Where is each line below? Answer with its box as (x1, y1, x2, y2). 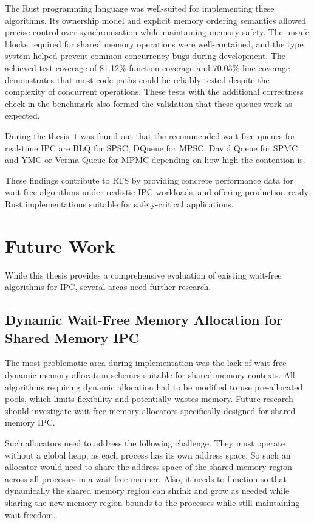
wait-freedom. (5, 508, 56, 521)
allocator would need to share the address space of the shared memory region (5, 460, 292, 473)
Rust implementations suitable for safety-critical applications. (5, 197, 234, 210)
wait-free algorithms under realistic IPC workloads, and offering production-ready (5, 185, 309, 198)
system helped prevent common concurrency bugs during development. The (5, 49, 285, 62)
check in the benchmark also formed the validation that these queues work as (5, 97, 292, 109)
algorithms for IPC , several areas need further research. (5, 280, 211, 293)
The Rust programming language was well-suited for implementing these (5, 2, 275, 14)
